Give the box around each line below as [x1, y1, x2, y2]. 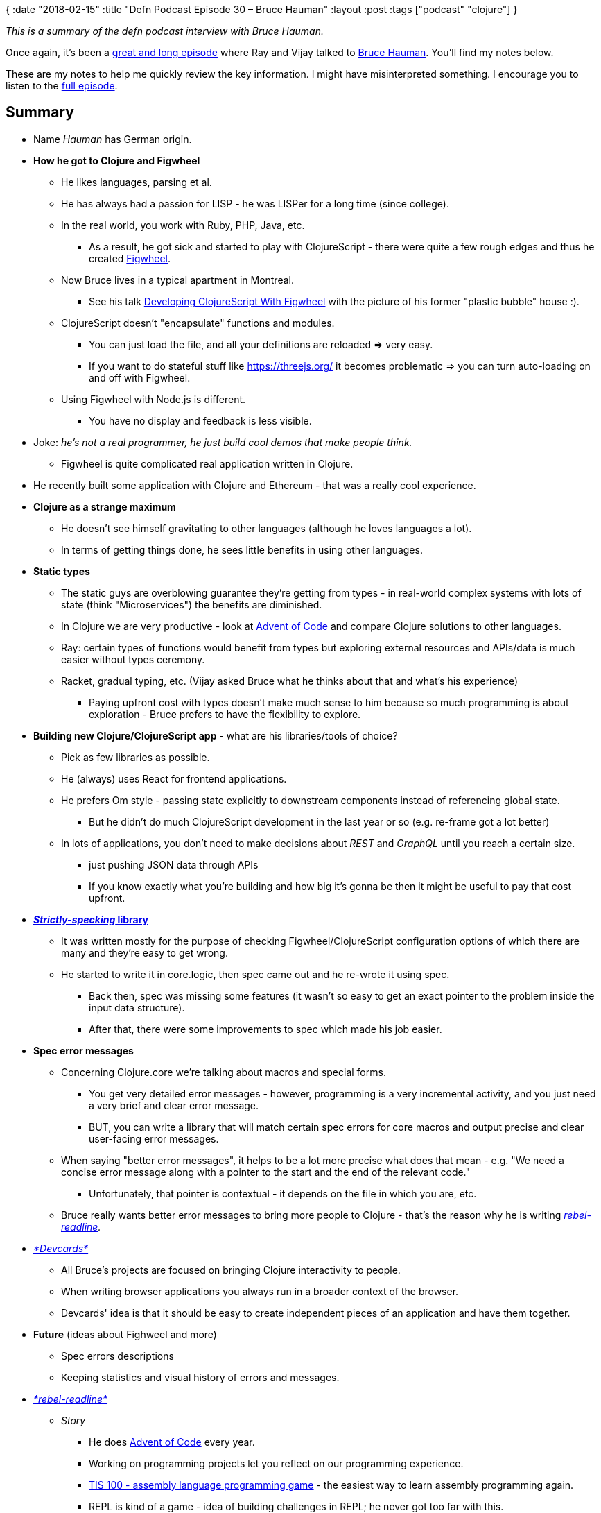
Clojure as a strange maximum [33, 500, 176, 513]
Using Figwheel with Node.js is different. [61, 393, 246, 405]
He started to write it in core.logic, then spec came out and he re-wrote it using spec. [61, 968, 450, 980]
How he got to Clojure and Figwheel [33, 154, 200, 166]
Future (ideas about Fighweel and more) [33, 1328, 217, 1340]
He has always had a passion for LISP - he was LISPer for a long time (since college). [61, 197, 449, 210]
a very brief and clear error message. [89, 1099, 259, 1111]
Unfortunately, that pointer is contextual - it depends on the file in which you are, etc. [89, 1187, 477, 1199]
